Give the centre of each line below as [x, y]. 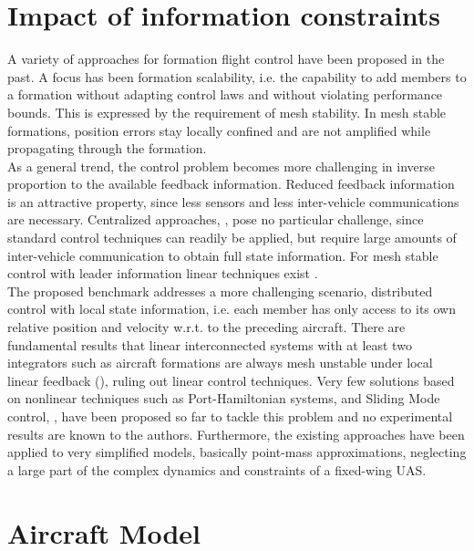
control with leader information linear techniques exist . [163, 273]
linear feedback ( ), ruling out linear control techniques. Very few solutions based [231, 380]
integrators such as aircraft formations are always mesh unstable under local [220, 363]
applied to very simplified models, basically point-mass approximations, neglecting [237, 452]
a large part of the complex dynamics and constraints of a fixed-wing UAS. [217, 469]
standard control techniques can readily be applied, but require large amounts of [232, 238]
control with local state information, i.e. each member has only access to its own [232, 309]
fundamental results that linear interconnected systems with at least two [210, 344]
